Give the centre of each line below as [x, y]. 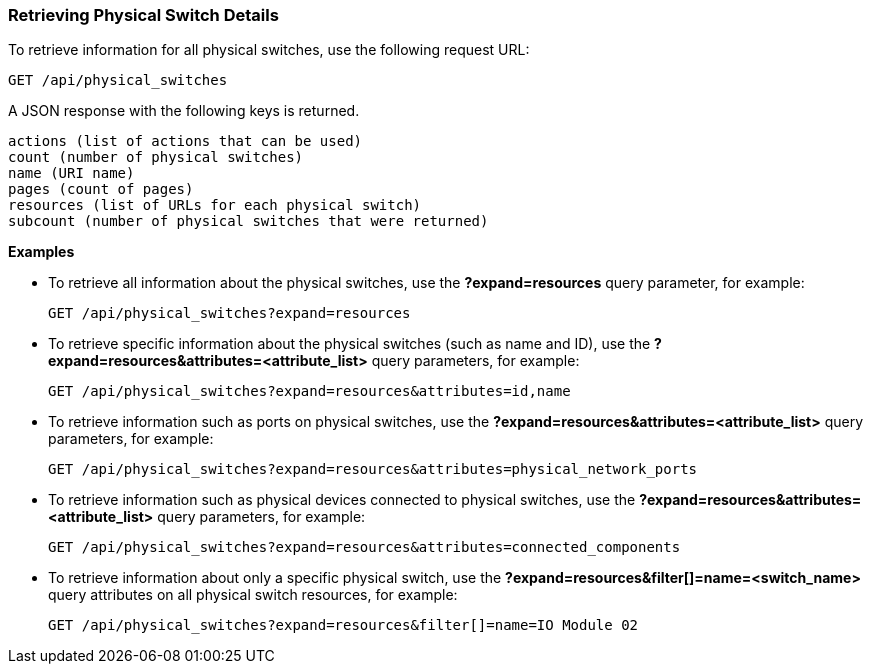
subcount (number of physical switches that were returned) [248, 221]
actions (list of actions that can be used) [185, 141]
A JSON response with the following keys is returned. [184, 111]
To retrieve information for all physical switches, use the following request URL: [269, 50]
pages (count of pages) [101, 189]
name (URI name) [71, 173]
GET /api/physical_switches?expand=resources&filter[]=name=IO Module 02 [343, 625]
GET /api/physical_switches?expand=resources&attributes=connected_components [364, 547]
